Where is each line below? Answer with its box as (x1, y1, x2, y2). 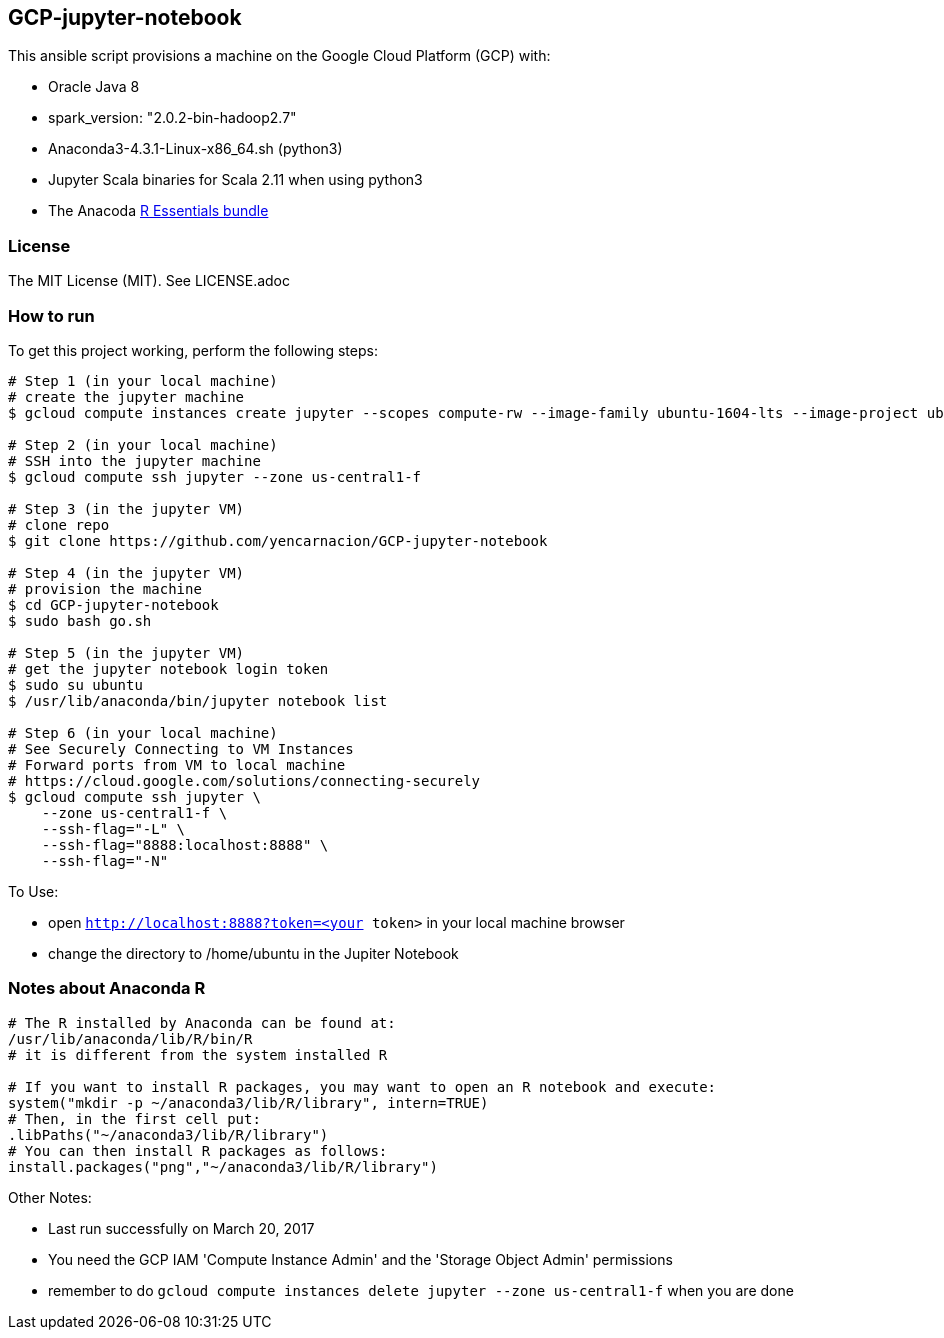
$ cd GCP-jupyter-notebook (8, 596, 219, 613)
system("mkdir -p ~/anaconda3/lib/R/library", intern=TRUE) (8, 1094, 489, 1111)
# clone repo (8, 516, 110, 533)
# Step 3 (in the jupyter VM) (8, 500, 245, 517)
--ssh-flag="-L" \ (41, 820, 186, 837)
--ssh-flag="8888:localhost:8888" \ (41, 836, 329, 853)
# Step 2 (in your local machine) (8, 436, 278, 453)
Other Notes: (8, 1188, 92, 1206)
